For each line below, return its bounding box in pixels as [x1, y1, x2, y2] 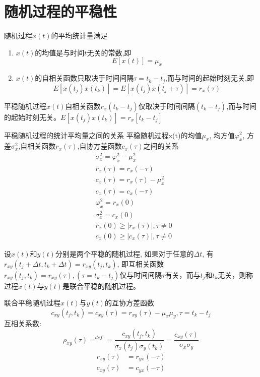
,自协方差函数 [77, 141, 122, 151]
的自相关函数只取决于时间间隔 [35, 73, 134, 83]
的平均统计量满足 [51, 30, 108, 41]
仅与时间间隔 [119, 269, 162, 280]
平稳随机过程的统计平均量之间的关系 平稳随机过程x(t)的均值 [4, 130, 202, 140]
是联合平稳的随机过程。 [62, 280, 140, 291]
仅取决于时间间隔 [138, 100, 195, 111]
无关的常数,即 [87, 47, 132, 57]
